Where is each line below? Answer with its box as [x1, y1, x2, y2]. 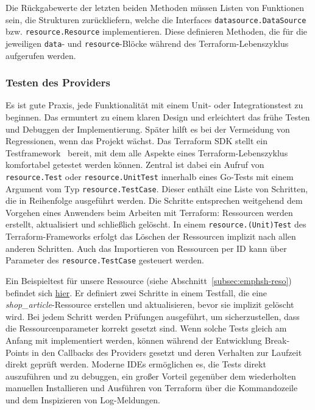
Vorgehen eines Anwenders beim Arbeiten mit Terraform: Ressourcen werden [5, 206, 293, 218]
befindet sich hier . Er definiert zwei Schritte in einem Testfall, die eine [5, 286, 267, 299]
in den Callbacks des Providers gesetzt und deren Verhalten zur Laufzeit [32, 346, 302, 358]
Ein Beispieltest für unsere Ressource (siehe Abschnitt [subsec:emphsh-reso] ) [5, 274, 292, 287]
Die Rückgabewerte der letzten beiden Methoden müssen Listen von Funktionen [5, 1, 304, 13]
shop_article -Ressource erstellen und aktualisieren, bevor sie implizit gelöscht [5, 298, 294, 311]
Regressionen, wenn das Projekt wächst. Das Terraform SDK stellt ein [5, 134, 267, 147]
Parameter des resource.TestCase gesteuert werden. [5, 254, 204, 266]
